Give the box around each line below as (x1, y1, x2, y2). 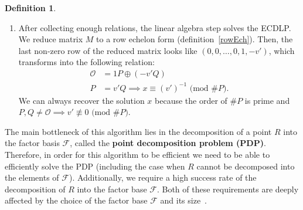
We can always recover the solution (18, 94, 145, 106)
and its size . (160, 194, 207, 206)
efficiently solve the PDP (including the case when (5, 160, 185, 172)
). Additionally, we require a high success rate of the (69, 171, 257, 184)
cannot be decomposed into (196, 160, 295, 172)
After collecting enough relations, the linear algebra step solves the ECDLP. (18, 21, 291, 33)
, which (268, 44, 295, 56)
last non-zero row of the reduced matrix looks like (18, 44, 198, 56)
